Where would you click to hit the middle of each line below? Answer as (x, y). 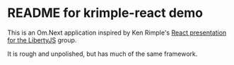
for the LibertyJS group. (42, 40)
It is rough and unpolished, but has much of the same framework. (103, 54)
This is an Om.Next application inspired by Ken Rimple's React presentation (117, 32)
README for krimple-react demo (105, 13)
